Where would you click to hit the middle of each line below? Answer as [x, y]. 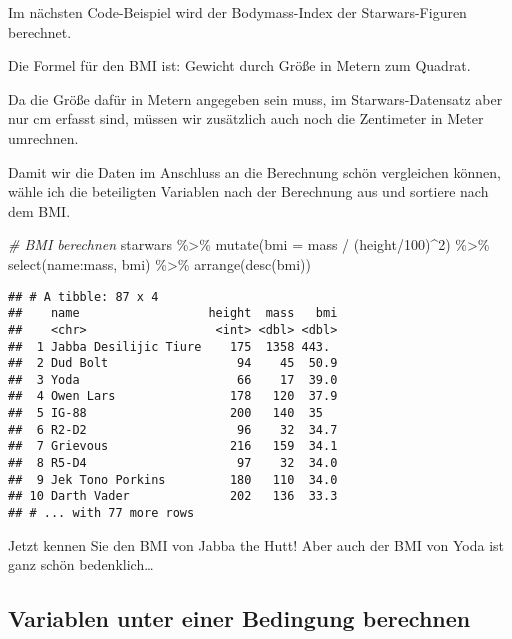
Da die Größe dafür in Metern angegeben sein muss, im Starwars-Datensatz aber [255, 98]
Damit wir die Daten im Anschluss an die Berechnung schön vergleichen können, [254, 171]
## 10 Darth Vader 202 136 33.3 [173, 496]
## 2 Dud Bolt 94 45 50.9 [173, 363]
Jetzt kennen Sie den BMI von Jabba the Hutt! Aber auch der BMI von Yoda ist [256, 544]
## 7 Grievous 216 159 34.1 [173, 446]
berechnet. [40, 31]
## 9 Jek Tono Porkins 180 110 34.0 [173, 479]
